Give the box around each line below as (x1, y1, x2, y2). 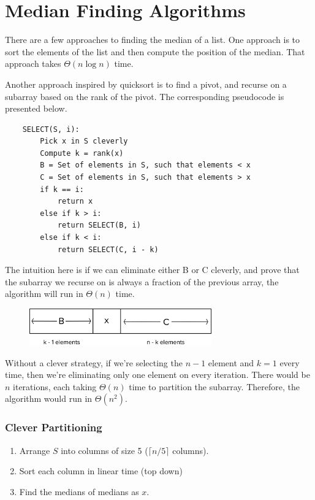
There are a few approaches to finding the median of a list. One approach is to (5, 33, 300, 46)
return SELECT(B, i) (57, 221, 141, 230)
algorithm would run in (5, 392, 93, 405)
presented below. (5, 102, 67, 115)
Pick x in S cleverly (40, 137, 128, 146)
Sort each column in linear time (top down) (19, 464, 183, 477)
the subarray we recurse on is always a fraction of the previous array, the (5, 275, 279, 288)
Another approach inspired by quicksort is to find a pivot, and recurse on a (5, 77, 287, 90)
